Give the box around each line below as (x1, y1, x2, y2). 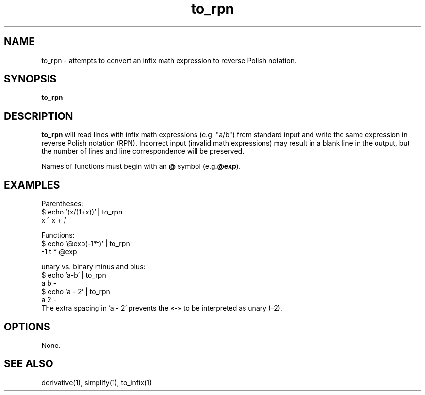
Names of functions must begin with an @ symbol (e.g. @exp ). (41, 162, 241, 171)
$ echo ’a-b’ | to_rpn (41, 271, 106, 280)
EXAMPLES (4, 179, 60, 191)
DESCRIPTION (4, 110, 73, 122)
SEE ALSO (4, 358, 53, 370)
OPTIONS (4, 320, 50, 333)
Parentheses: (41, 199, 83, 208)
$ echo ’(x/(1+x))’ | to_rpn (41, 208, 123, 216)
